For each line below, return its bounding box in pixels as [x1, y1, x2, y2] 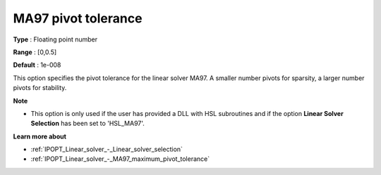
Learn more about [13, 132, 67, 141]
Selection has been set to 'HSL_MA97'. [30, 119, 145, 128]
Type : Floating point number [13, 35, 98, 44]
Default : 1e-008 [13, 60, 61, 70]
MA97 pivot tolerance [13, 11, 143, 26]
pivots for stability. [13, 84, 67, 92]
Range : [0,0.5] [13, 48, 57, 56]
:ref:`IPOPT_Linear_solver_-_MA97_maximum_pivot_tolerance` [30, 155, 210, 163]
